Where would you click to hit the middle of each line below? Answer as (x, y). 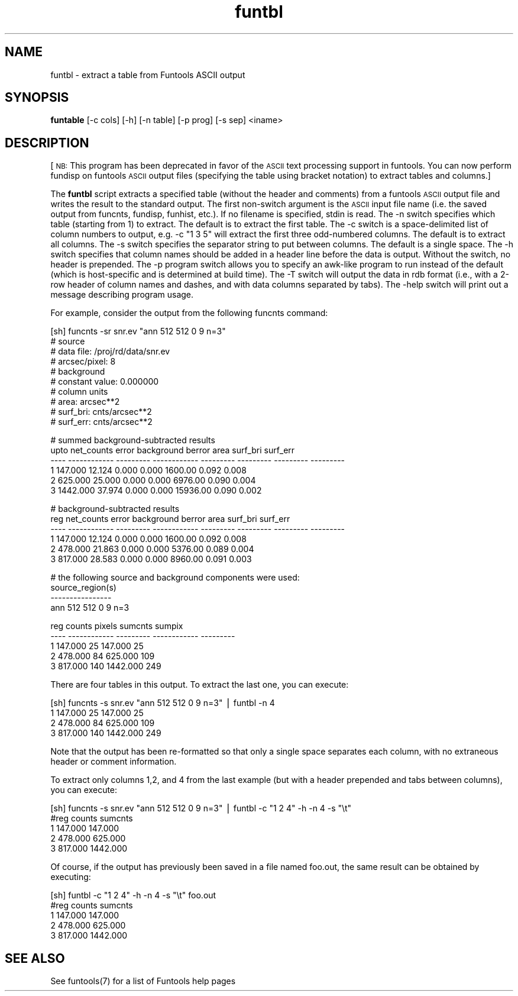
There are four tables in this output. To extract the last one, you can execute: (200, 685)
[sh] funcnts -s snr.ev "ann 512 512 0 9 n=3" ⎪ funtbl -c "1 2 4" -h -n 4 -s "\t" (201, 808)
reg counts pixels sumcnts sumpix (117, 626)
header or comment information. (114, 762)
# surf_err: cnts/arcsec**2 (101, 422)
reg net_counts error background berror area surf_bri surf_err (170, 519)
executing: (71, 877)
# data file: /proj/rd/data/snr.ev (110, 352)
